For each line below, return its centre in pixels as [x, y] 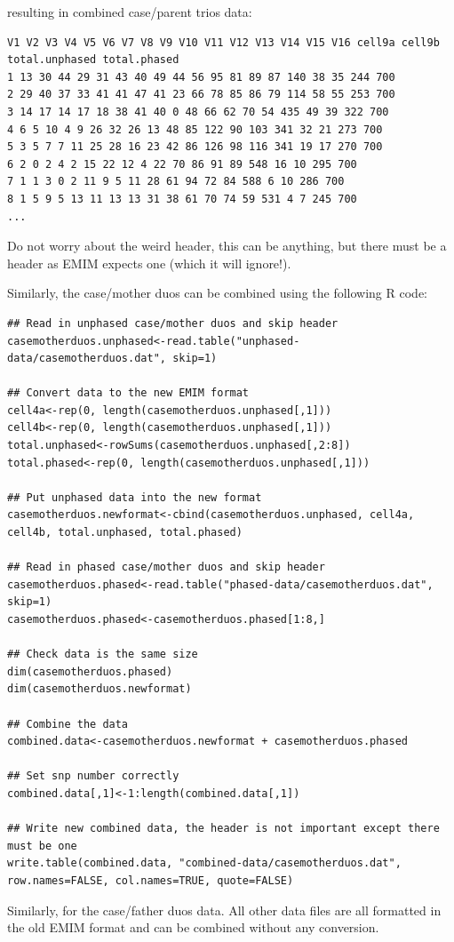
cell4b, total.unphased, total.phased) [125, 533]
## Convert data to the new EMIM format [128, 393]
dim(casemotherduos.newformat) [100, 689]
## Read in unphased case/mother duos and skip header [173, 323]
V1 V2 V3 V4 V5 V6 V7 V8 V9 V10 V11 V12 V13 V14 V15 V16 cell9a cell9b [223, 42]
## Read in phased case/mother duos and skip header [166, 567]
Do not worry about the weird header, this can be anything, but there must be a [227, 246]
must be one [42, 846]
